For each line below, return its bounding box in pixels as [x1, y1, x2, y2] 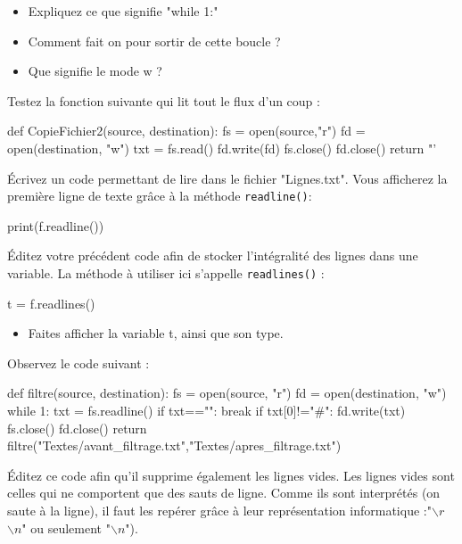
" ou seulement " [21, 518, 111, 537]
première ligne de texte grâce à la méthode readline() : [7, 186, 312, 205]
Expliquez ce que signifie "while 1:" [28, 2, 219, 20]
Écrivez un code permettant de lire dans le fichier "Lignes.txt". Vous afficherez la [7, 169, 448, 187]
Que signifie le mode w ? [28, 62, 162, 80]
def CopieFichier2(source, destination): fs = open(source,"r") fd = [7, 121, 366, 140]
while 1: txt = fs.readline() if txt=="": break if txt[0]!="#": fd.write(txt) [7, 401, 406, 420]
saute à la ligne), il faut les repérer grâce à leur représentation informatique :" [7, 501, 432, 519]
